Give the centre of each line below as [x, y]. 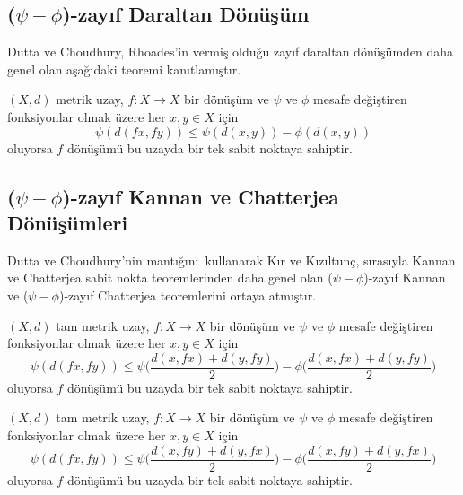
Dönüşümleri [68, 222]
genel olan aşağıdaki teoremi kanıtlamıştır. [124, 69]
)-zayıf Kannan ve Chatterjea [201, 196]
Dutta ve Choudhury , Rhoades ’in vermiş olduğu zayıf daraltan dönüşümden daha [231, 52]
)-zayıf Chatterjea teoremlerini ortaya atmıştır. [188, 295]
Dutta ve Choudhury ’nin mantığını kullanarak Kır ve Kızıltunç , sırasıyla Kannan [231, 260]
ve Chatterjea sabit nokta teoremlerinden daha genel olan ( [170, 278]
